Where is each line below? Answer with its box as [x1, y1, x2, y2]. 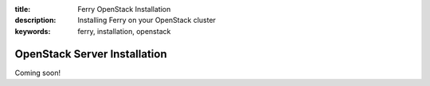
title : [14, 5, 31, 13]
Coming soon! [14, 68, 61, 77]
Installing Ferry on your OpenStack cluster [77, 16, 217, 25]
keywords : [14, 26, 51, 36]
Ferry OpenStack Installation [77, 5, 171, 13]
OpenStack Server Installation [14, 47, 167, 61]
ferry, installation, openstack [77, 26, 171, 36]
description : [14, 16, 57, 25]
